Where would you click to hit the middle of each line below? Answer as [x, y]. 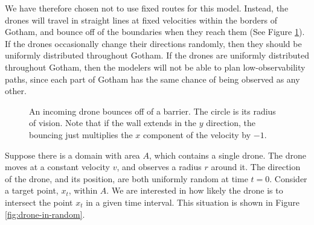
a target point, [32, 190]
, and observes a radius [159, 167]
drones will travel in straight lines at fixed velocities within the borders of [141, 20]
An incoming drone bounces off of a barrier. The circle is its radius [152, 111]
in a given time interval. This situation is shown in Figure [193, 202]
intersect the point [39, 202]
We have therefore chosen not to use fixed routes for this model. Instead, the [147, 8]
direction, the [231, 123]
